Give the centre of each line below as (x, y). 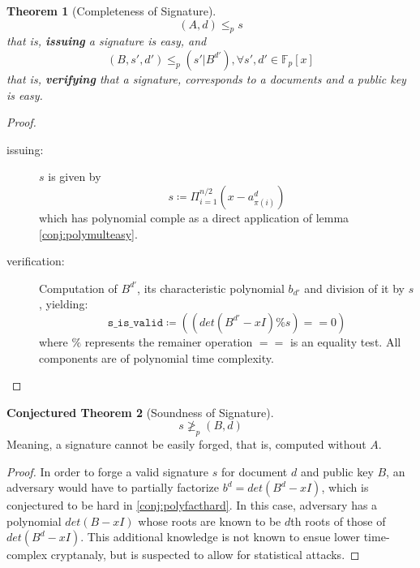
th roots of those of (338, 521)
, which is (345, 487)
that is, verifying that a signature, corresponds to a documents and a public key (206, 78)
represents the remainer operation (169, 341)
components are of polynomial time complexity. (156, 357)
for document (254, 471)
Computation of (78, 288)
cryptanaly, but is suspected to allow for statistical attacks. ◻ (205, 555)
